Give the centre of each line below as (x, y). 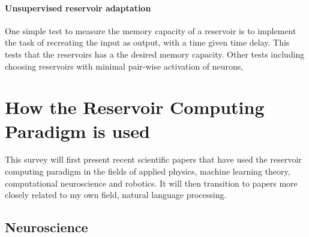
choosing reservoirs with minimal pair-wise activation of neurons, (124, 66)
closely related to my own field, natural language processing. (116, 195)
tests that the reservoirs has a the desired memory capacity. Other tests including (155, 54)
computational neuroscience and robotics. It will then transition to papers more (151, 183)
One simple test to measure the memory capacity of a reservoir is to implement (151, 30)
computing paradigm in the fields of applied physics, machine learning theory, (148, 171)
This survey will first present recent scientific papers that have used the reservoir (153, 159)
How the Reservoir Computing (135, 107)
